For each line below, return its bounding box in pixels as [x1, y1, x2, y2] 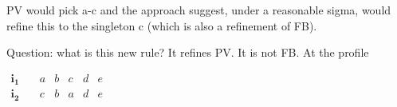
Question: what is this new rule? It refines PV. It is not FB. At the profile [6, 44, 369, 61]
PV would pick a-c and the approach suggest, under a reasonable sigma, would [6, 2, 391, 18]
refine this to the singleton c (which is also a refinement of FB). [6, 17, 317, 34]
